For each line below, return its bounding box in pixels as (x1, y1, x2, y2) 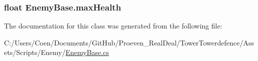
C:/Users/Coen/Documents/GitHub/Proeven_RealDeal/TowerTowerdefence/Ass (4, 37, 254, 47)
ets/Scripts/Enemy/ (4, 47, 66, 57)
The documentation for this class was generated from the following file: (4, 20, 222, 31)
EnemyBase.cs (65, 47, 109, 57)
